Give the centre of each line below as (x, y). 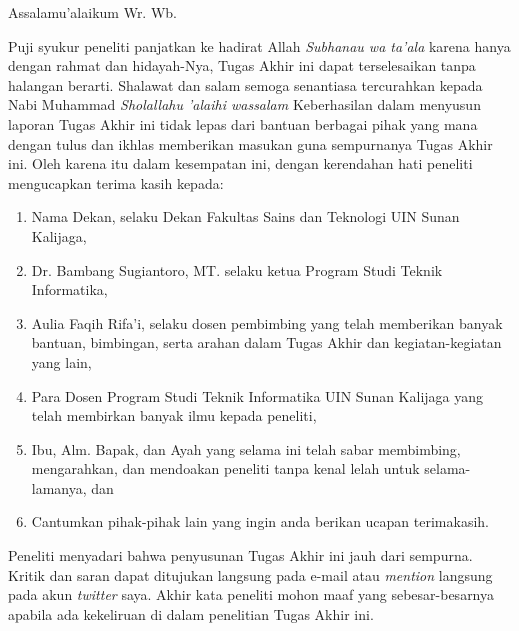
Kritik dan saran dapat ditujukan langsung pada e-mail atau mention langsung (250, 574)
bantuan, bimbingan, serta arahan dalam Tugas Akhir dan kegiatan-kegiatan (266, 342)
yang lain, (61, 361)
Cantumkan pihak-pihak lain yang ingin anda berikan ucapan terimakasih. (260, 521)
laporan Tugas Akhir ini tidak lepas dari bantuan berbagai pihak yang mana (243, 123)
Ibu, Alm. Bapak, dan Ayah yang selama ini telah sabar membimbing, (246, 448)
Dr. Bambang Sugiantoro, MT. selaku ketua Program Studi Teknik (237, 269)
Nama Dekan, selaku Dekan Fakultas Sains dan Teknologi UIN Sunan (245, 216)
